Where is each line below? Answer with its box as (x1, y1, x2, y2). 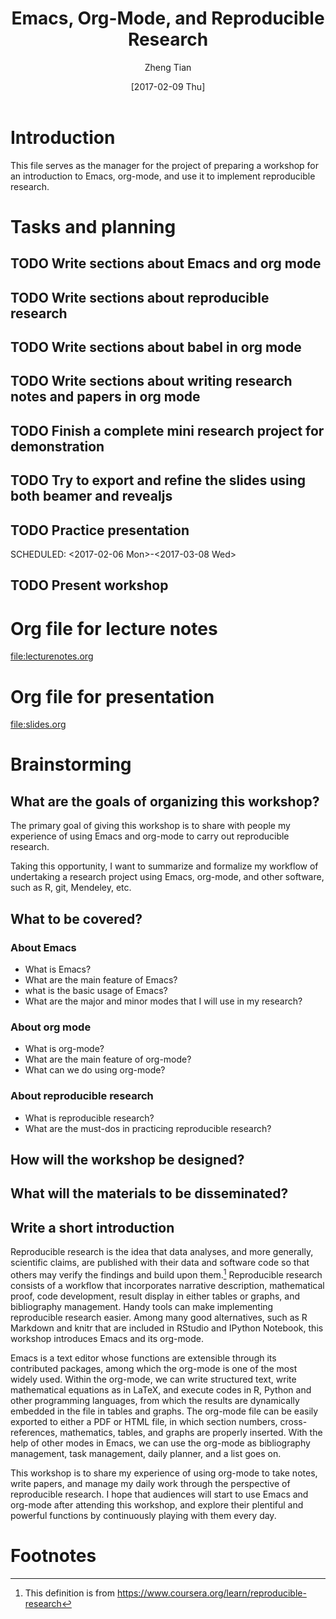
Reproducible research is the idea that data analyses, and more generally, (10, 1246, 314, 1258)
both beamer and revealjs (10, 488, 173, 505)
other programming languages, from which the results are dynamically (10, 1394, 300, 1406)
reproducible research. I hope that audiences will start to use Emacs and (10, 1488, 309, 1500)
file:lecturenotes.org (10, 650, 94, 662)
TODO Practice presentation (10, 522, 190, 539)
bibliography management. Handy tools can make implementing (10, 1300, 274, 1312)
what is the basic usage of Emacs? (24, 984, 168, 996)
